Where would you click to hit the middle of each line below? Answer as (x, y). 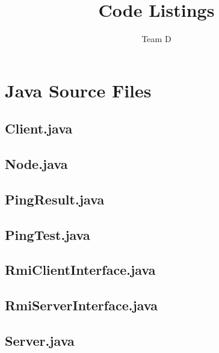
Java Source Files (78, 90)
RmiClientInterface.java (80, 270)
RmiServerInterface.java (81, 305)
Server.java (40, 340)
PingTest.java (48, 234)
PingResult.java (55, 199)
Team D (156, 39)
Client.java (39, 128)
